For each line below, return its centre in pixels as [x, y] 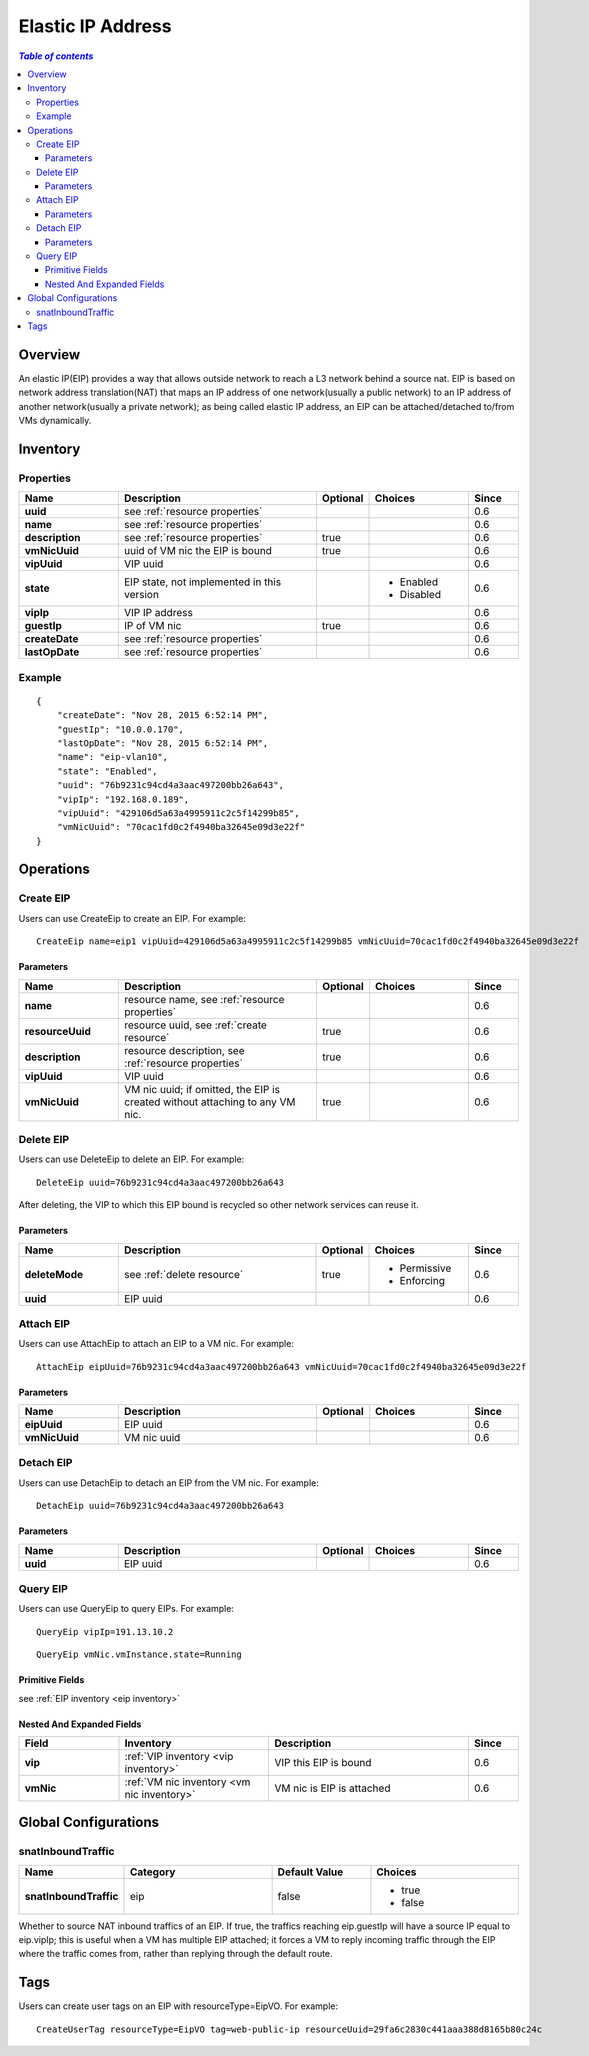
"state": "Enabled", [107, 771]
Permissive [425, 1268]
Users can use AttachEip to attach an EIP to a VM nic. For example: [156, 1344]
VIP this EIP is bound [323, 1762]
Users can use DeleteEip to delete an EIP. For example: [131, 1159]
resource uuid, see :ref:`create [195, 1025]
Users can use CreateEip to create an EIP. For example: [132, 918]
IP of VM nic [152, 626]
